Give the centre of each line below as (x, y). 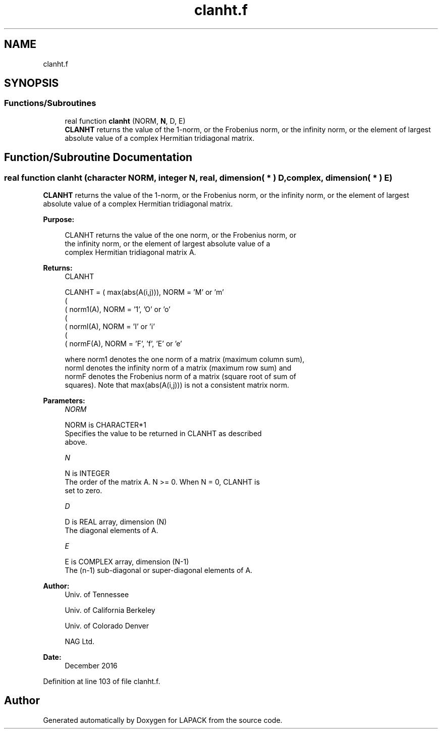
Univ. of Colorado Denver (107, 626)
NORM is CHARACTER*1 (105, 425)
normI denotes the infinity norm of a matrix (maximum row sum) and (178, 368)
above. (76, 442)
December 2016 (91, 666)
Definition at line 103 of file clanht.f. (102, 682)
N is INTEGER (87, 474)
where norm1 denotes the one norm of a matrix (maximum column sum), (185, 359)
